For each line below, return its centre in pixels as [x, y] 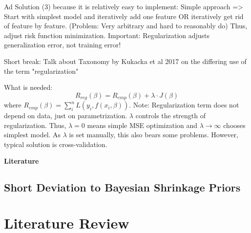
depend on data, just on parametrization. [66, 116]
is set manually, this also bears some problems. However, [154, 135]
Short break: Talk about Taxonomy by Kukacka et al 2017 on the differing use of [125, 61]
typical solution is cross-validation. [56, 144]
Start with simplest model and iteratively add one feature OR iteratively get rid [124, 16]
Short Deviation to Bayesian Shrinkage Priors [122, 187]
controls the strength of [171, 116]
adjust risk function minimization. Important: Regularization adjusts [107, 35]
